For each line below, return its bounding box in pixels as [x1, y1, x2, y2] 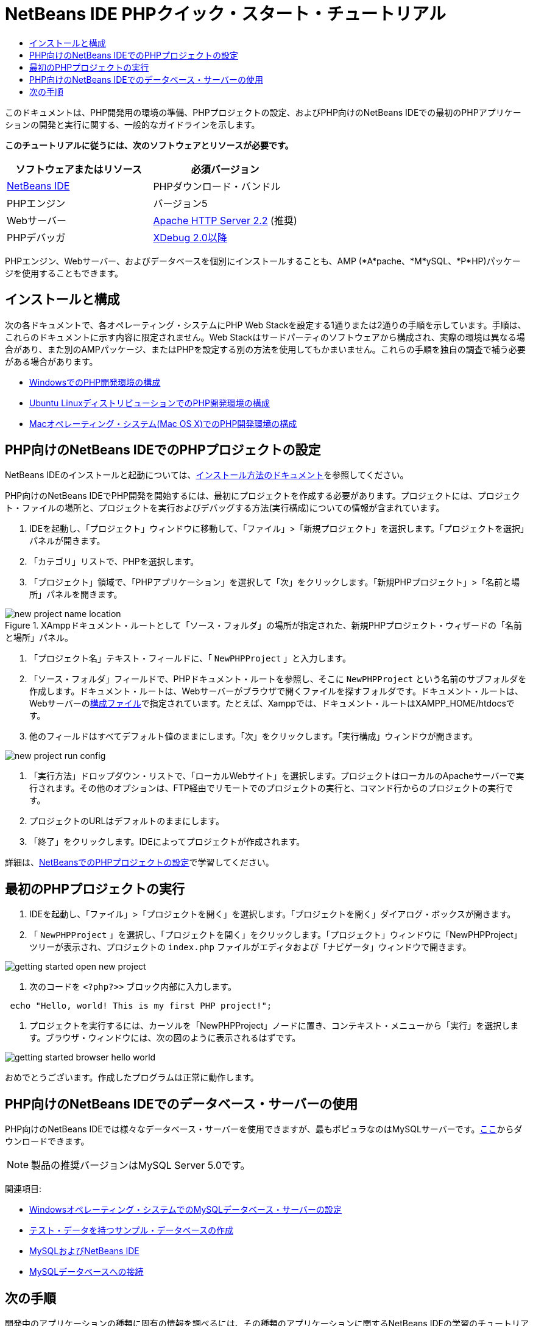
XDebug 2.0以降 [153, 231, 227, 244]
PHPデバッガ [7, 231, 66, 244]
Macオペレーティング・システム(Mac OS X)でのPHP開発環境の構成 [29, 418, 297, 429]
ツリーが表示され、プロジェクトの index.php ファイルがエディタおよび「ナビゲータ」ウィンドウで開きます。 [29, 942, 471, 953]
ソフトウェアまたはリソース [15, 163, 142, 175]
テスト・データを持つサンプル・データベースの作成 [29, 1225, 233, 1236]
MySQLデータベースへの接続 [29, 1266, 144, 1277]
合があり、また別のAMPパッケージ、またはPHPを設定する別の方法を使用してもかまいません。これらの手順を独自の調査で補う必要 [5, 344, 526, 354]
